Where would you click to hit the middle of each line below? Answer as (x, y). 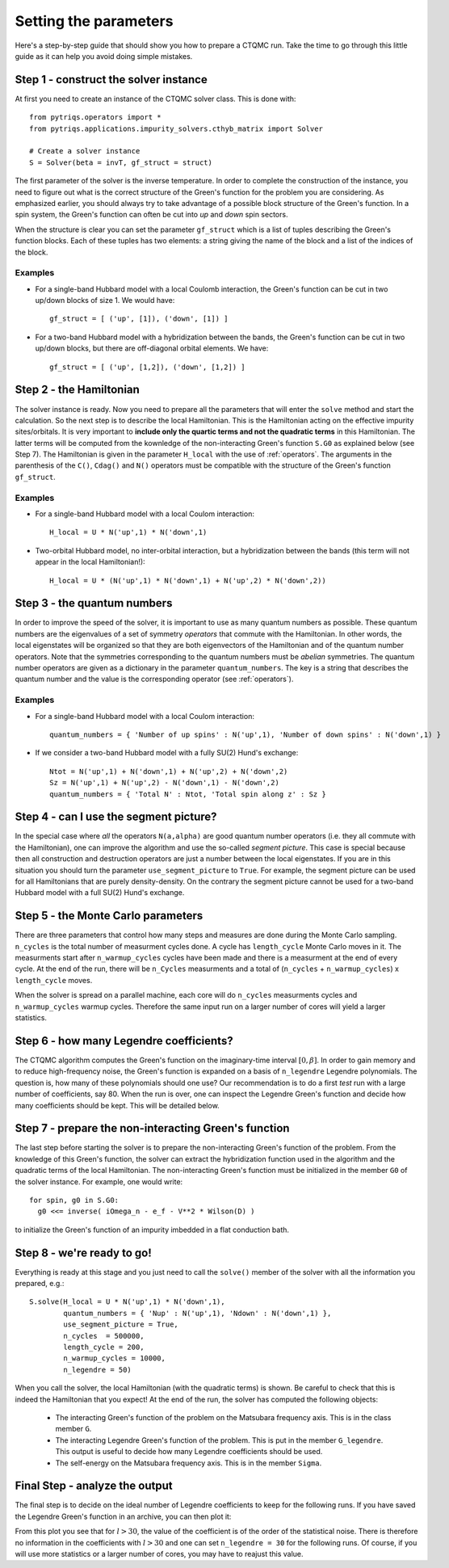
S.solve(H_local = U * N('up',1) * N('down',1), (127, 1302)
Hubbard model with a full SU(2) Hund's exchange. (100, 893)
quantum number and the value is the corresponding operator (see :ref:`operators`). (154, 679)
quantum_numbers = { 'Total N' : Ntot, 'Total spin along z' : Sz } (188, 794)
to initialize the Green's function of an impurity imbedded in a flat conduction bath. (152, 1230)
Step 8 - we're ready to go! (84, 1253)
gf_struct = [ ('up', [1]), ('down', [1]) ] (139, 319)
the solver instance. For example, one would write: (99, 1181)
